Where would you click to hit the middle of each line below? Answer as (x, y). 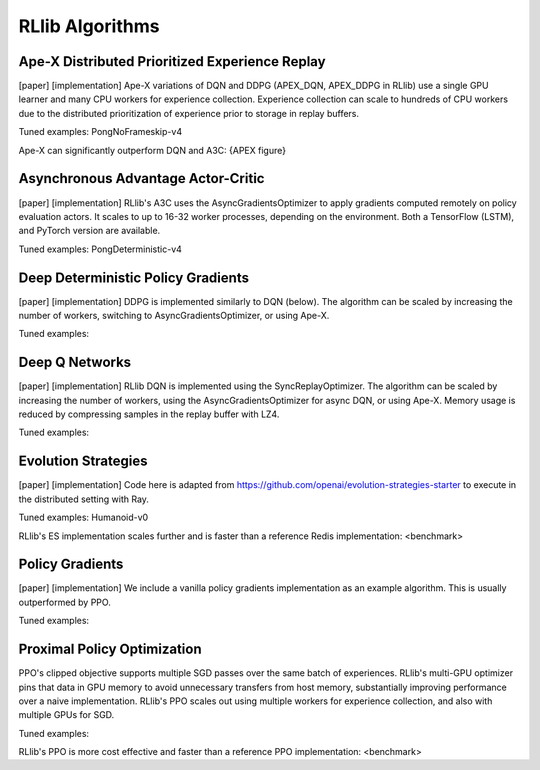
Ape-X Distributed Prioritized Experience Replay (172, 61)
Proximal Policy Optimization (110, 649)
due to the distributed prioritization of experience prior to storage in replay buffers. (189, 113)
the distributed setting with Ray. (84, 499)
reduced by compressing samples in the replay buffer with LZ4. (149, 414)
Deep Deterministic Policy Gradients (134, 277)
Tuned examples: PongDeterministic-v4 (100, 249)
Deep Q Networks (75, 362)
